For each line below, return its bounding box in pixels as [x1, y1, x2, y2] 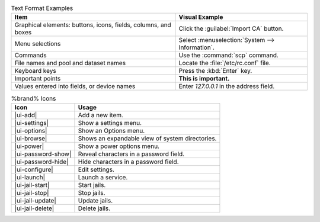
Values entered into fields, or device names [14, 82, 136, 91]
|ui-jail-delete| [14, 204, 55, 213]
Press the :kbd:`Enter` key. [178, 67, 252, 75]
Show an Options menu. [78, 126, 145, 134]
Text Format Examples [11, 4, 73, 12]
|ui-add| [14, 111, 37, 119]
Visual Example [178, 13, 223, 21]
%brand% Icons [11, 94, 56, 102]
